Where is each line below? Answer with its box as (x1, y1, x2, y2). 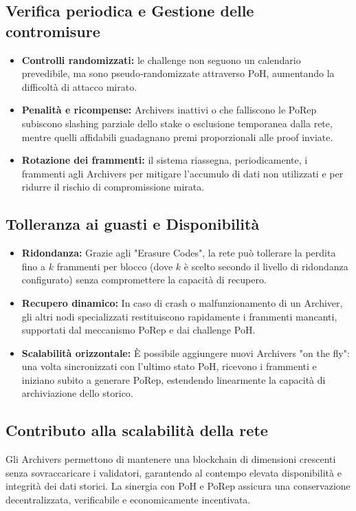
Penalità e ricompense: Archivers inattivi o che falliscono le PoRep (21, 102, 317, 117)
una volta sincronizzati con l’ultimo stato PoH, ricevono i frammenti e (21, 359, 317, 373)
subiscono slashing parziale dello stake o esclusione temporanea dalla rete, (21, 116, 333, 130)
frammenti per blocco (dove (56, 259, 173, 273)
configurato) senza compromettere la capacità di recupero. (21, 272, 267, 287)
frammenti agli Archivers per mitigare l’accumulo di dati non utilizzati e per (21, 166, 344, 180)
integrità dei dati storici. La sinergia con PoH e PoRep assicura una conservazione (5, 479, 351, 493)
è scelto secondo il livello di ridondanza (183, 259, 348, 273)
